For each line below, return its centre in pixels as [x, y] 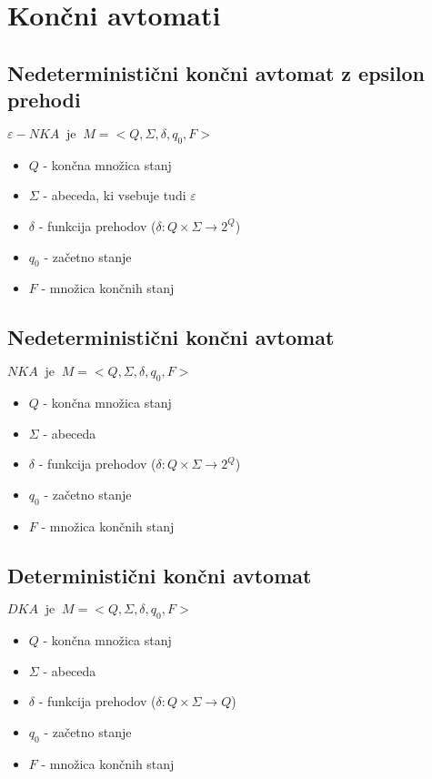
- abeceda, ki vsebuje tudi [115, 195]
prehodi [44, 100]
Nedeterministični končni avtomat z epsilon [216, 72]
